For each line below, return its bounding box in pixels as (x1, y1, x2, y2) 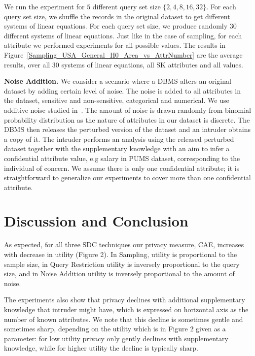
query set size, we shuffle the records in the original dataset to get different (4, 11, 230, 21)
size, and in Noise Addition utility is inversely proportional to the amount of (4, 268, 235, 279)
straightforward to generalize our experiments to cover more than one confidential (4, 172, 251, 183)
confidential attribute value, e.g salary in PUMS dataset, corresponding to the (4, 153, 240, 163)
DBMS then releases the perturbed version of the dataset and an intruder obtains (4, 124, 251, 134)
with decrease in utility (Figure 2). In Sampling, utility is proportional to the (4, 249, 237, 259)
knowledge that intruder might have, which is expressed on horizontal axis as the (4, 304, 249, 314)
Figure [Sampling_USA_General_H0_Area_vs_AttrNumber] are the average (4, 49, 243, 60)
